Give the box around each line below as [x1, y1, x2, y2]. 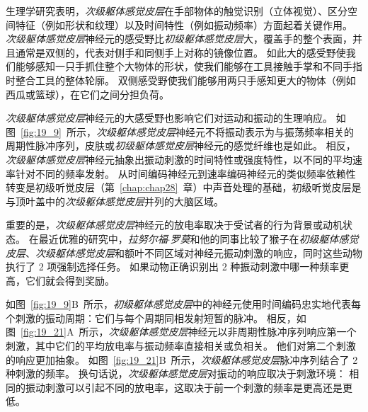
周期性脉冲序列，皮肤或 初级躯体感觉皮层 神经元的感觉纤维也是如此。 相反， [6, 138, 356, 153]
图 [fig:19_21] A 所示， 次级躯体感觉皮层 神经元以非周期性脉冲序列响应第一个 [6, 324, 357, 339]
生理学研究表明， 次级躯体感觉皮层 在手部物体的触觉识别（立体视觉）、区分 [6, 4, 347, 18]
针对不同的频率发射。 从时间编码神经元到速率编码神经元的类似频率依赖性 [15, 166, 356, 181]
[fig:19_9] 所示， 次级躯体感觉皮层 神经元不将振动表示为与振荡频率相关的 [21, 124, 354, 139]
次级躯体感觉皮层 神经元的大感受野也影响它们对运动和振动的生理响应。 [6, 110, 333, 125]
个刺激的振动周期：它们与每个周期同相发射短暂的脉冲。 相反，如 [6, 310, 306, 325]
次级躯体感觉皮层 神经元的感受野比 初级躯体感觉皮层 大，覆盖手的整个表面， [6, 31, 352, 46]
